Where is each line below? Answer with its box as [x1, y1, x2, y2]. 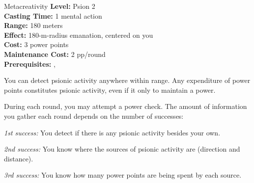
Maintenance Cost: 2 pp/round [4, 49, 106, 59]
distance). [4, 153, 33, 163]
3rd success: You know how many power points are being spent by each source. [4, 170, 242, 180]
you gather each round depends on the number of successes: [4, 110, 184, 121]
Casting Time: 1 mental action [4, 10, 102, 21]
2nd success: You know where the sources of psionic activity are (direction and [4, 144, 240, 154]
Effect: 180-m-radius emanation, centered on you [4, 29, 153, 40]
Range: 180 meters [4, 20, 63, 30]
